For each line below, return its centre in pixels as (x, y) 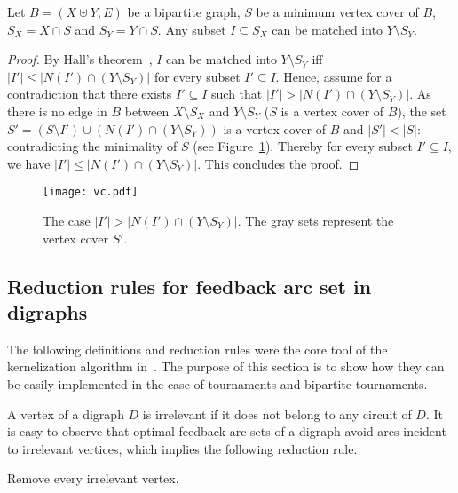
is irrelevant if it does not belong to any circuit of (277, 413)
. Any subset (192, 29)
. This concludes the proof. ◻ (278, 163)
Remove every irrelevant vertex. (93, 478)
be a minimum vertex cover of (337, 12)
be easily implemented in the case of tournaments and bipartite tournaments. (217, 383)
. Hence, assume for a (334, 76)
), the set (422, 111)
